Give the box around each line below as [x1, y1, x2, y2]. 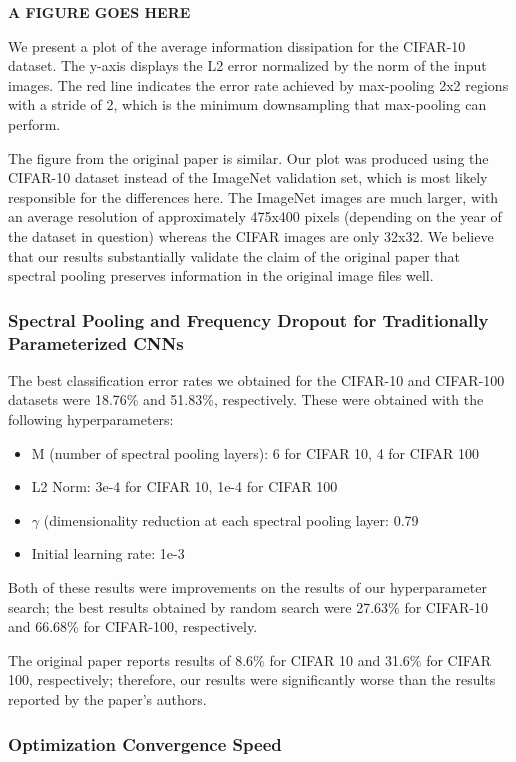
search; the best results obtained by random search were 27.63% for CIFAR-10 [8, 596, 489, 617]
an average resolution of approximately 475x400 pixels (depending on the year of [8, 206, 502, 227]
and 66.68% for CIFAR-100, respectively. [8, 616, 258, 637]
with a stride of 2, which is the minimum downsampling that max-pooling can [8, 94, 487, 115]
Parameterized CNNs [8, 330, 184, 355]
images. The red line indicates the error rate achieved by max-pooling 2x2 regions [8, 74, 509, 95]
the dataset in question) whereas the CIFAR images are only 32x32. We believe [8, 225, 494, 246]
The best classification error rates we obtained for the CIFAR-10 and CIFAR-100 [8, 369, 505, 390]
